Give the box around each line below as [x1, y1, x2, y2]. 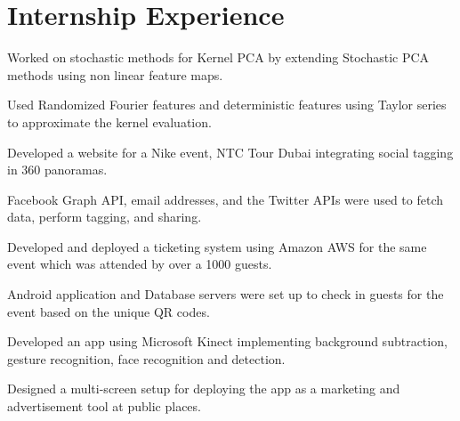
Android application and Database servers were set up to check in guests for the [7, 285, 444, 304]
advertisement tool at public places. [7, 397, 201, 416]
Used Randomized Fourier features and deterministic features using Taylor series [7, 95, 447, 114]
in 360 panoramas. [7, 160, 108, 179]
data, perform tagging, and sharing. [7, 207, 202, 226]
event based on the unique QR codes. [7, 302, 210, 320]
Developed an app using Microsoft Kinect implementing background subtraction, [7, 332, 448, 351]
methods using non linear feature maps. [7, 65, 223, 84]
